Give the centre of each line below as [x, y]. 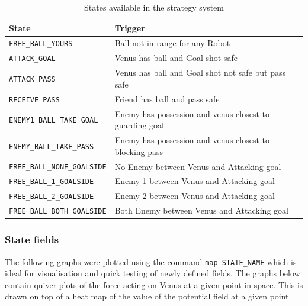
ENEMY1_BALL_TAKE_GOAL [54, 120]
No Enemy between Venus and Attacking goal [198, 166]
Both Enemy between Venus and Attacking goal [201, 210]
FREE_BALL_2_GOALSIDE [52, 197]
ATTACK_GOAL [32, 59]
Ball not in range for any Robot [172, 43]
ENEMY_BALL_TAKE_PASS [52, 146]
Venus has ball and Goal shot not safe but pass [200, 73]
